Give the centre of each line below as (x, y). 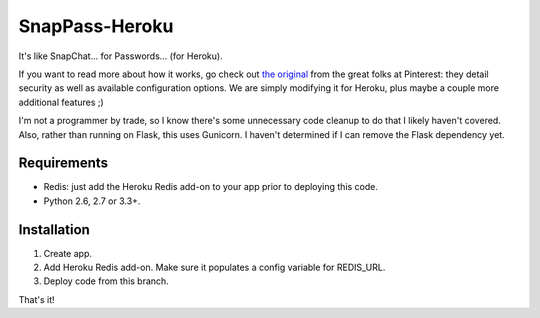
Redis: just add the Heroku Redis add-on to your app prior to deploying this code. (211, 187)
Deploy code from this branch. (106, 281)
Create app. (68, 253)
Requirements (63, 163)
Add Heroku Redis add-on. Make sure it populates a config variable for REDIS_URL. (214, 267)
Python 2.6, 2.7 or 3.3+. (92, 201)
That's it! (36, 299)
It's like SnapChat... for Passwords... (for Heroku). (121, 56)
